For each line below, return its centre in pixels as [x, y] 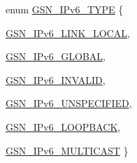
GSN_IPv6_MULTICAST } [67, 150]
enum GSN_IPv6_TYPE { [65, 9]
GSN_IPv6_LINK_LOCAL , [68, 33]
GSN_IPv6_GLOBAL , [56, 56]
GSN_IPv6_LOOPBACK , [63, 126]
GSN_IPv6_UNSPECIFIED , [69, 103]
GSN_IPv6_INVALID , [56, 79]
